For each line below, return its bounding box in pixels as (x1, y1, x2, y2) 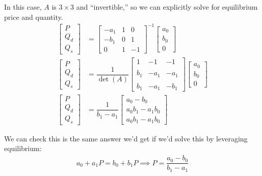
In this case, (4, 2, 42, 12)
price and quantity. (4, 11, 63, 22)
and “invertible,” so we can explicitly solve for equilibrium (76, 2, 258, 12)
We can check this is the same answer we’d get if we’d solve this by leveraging (4, 133, 248, 143)
